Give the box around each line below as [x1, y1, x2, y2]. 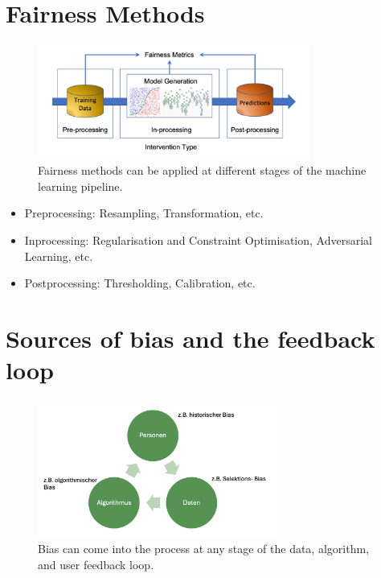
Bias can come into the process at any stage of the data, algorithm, [38, 540, 369, 557]
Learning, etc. [24, 247, 93, 264]
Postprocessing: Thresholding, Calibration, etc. [24, 275, 256, 291]
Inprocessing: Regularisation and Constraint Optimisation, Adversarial [24, 231, 372, 248]
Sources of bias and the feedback [6, 321, 375, 354]
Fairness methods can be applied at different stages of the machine [38, 162, 367, 179]
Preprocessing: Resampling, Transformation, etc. [24, 204, 264, 221]
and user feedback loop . [38, 555, 154, 572]
